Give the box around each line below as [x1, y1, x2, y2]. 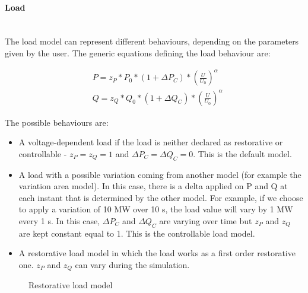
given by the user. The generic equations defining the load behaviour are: [5, 46, 271, 59]
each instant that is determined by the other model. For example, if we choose [18, 191, 303, 203]
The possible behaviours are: [5, 116, 109, 128]
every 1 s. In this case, [18, 215, 100, 227]
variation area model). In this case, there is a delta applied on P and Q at [18, 180, 288, 192]
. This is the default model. [193, 147, 292, 160]
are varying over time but [159, 215, 252, 227]
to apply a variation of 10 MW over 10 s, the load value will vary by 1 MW [18, 203, 293, 215]
